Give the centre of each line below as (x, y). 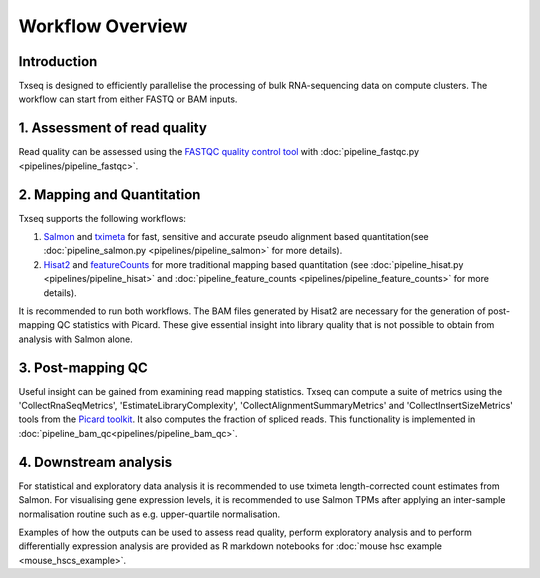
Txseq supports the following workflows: (102, 218)
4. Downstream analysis (95, 461)
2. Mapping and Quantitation (109, 194)
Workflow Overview (103, 26)
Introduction (58, 61)
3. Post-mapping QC (83, 367)
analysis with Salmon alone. (76, 339)
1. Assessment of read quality (112, 128)
